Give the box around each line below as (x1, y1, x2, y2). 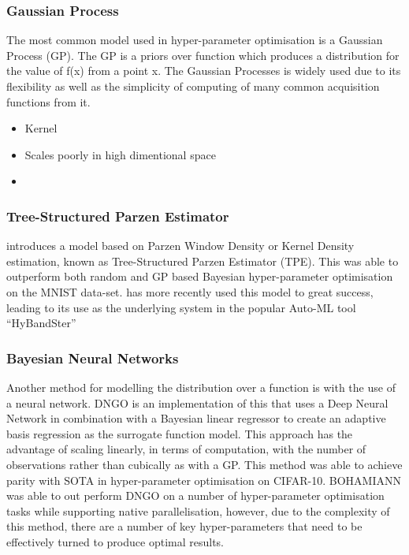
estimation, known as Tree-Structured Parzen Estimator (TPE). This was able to (6, 252, 399, 269)
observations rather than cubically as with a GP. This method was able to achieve (6, 456, 403, 472)
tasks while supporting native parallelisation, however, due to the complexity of (6, 502, 390, 519)
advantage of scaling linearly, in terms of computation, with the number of (6, 441, 366, 457)
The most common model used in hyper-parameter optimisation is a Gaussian (6, 32, 383, 48)
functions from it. (6, 93, 91, 110)
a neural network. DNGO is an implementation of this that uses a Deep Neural (6, 394, 389, 411)
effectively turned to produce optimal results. (6, 533, 224, 549)
